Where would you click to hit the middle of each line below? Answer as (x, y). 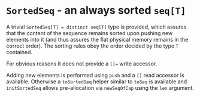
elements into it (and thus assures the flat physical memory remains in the (97, 39)
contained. (19, 52)
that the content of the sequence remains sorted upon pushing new (90, 33)
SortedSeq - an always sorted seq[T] (96, 10)
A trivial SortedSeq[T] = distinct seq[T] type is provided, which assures (96, 27)
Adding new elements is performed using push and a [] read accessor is (95, 75)
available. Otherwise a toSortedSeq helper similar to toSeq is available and (97, 82)
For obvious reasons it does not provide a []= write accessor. (82, 64)
